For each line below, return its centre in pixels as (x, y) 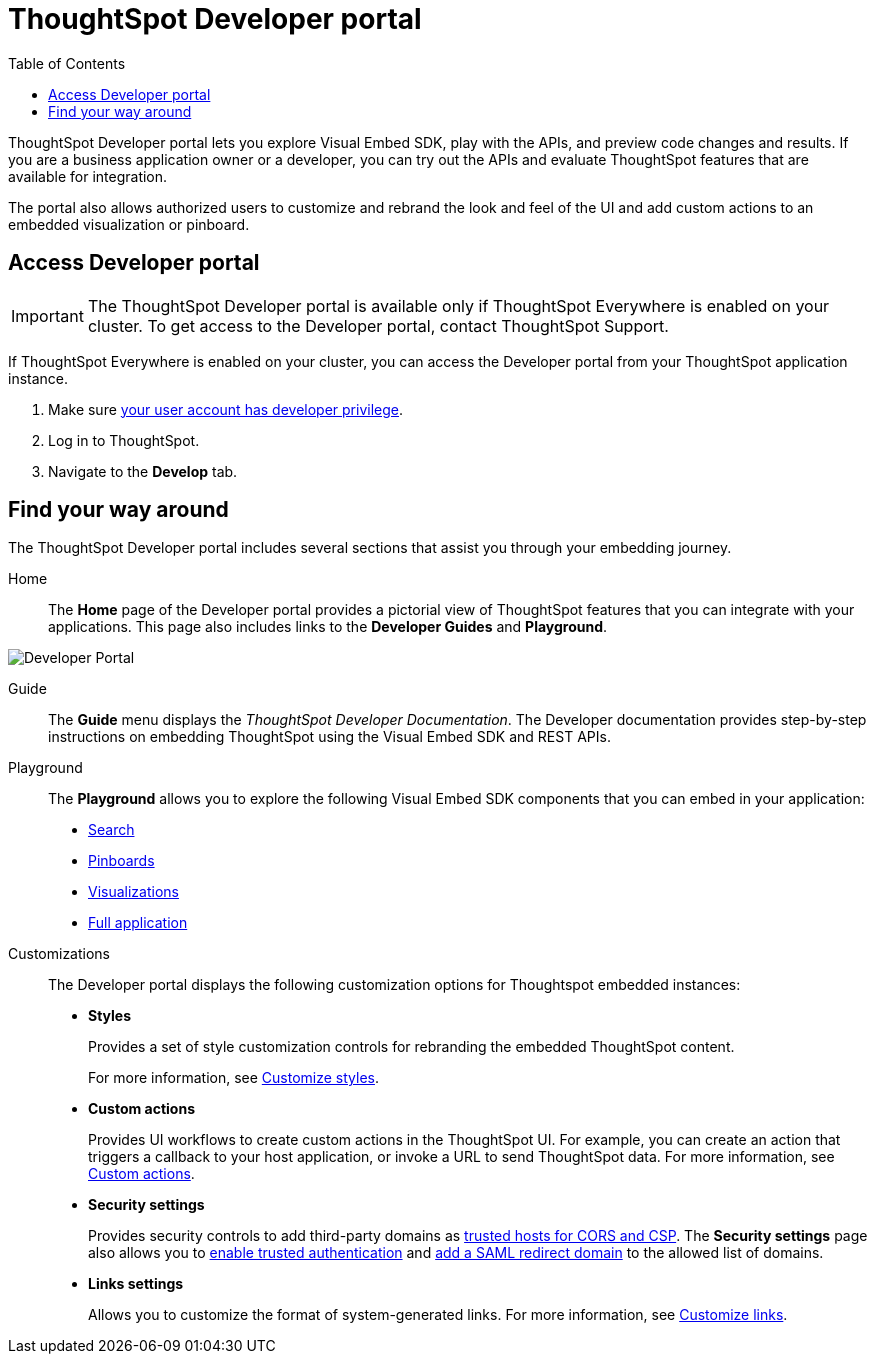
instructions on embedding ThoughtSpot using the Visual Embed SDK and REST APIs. (329, 737)
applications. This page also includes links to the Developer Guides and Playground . (328, 627)
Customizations (59, 954)
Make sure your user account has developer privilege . (226, 409)
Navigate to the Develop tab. (143, 471)
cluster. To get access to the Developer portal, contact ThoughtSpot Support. (378, 325)
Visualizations (133, 892)
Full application (138, 923)
